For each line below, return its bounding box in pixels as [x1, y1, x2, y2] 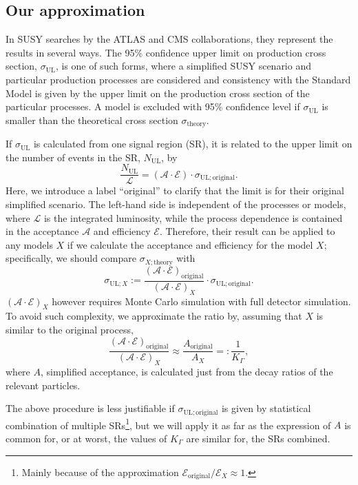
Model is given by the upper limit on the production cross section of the [6, 85, 310, 100]
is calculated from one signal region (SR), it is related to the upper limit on [33, 136, 352, 151]
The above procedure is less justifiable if [6, 401, 175, 415]
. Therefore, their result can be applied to [159, 224, 335, 238]
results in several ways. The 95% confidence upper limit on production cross [6, 45, 326, 59]
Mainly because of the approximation [21, 464, 179, 479]
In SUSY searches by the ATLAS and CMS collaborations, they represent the [6, 32, 333, 46]
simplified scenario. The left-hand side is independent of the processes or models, [6, 197, 346, 211]
